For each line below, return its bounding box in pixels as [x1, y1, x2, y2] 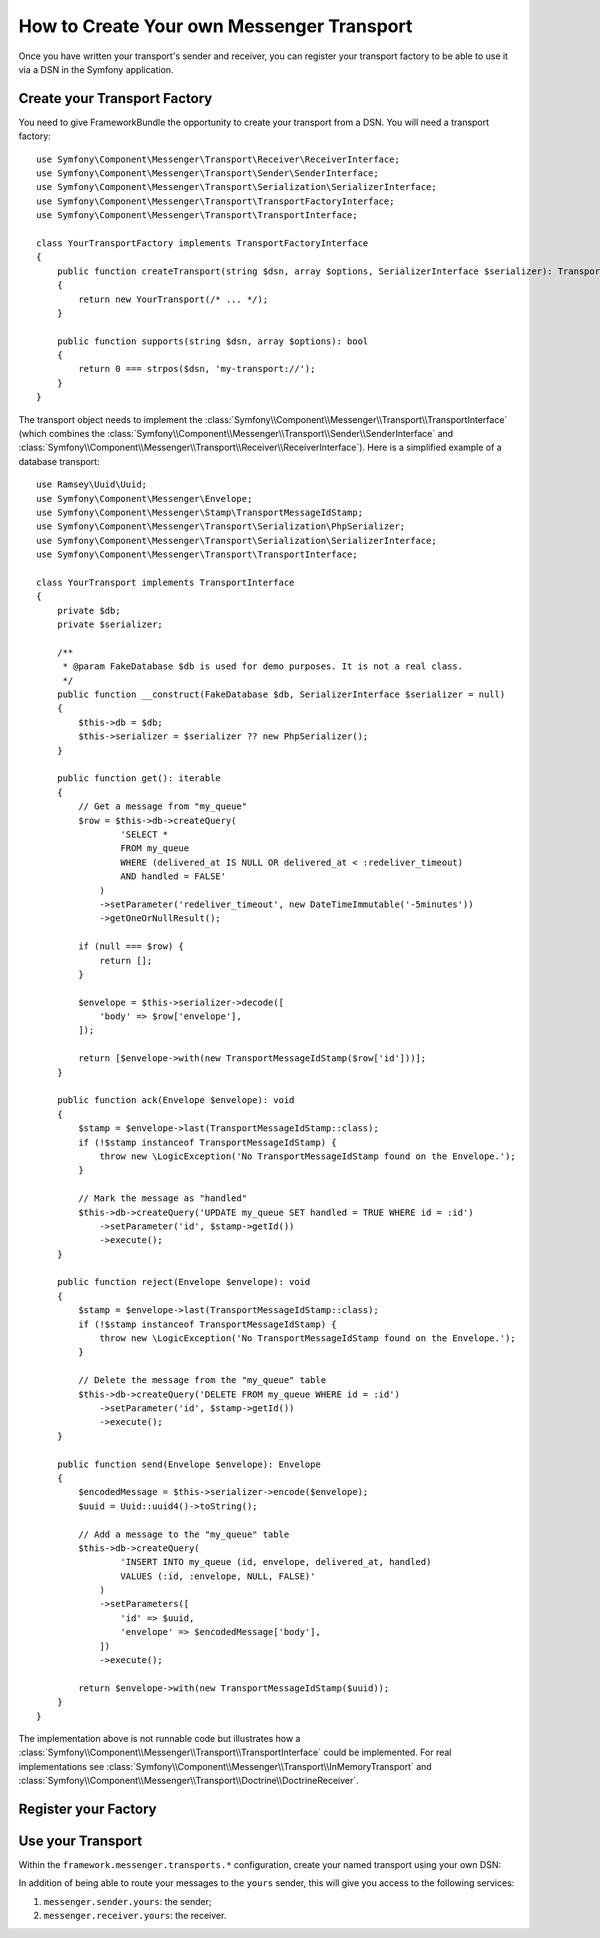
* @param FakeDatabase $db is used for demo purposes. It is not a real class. [62, 661, 464, 672]
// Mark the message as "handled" [78, 1193, 248, 1204]
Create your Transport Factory [18, 90, 213, 107]
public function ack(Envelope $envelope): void [56, 1095, 295, 1106]
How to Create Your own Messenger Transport [18, 15, 413, 37]
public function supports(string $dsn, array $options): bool [56, 335, 369, 347]
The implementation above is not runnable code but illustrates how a [18, 1732, 301, 1744]
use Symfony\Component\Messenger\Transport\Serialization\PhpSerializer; [36, 521, 406, 532]
